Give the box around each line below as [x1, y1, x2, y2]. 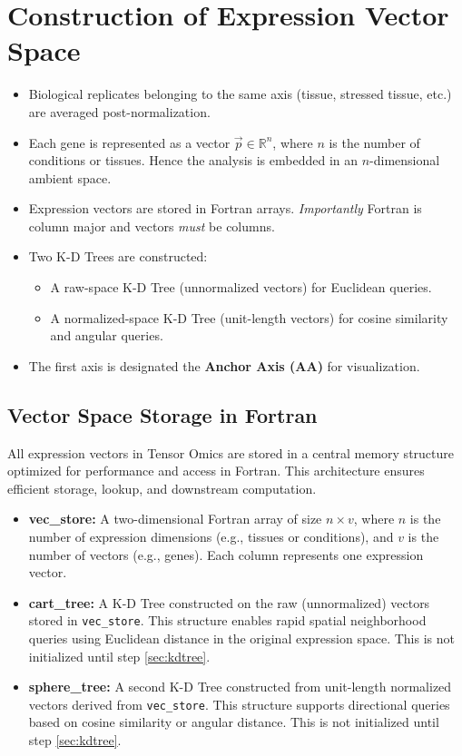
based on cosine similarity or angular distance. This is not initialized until [28, 712, 439, 731]
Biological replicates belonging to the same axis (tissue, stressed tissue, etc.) [28, 84, 452, 103]
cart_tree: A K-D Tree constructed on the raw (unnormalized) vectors [28, 593, 430, 612]
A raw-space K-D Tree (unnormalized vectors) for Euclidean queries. [50, 278, 432, 297]
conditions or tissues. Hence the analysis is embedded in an [28, 151, 359, 170]
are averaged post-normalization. [28, 102, 211, 121]
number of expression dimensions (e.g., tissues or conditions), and [28, 527, 394, 546]
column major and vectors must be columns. [28, 216, 275, 235]
